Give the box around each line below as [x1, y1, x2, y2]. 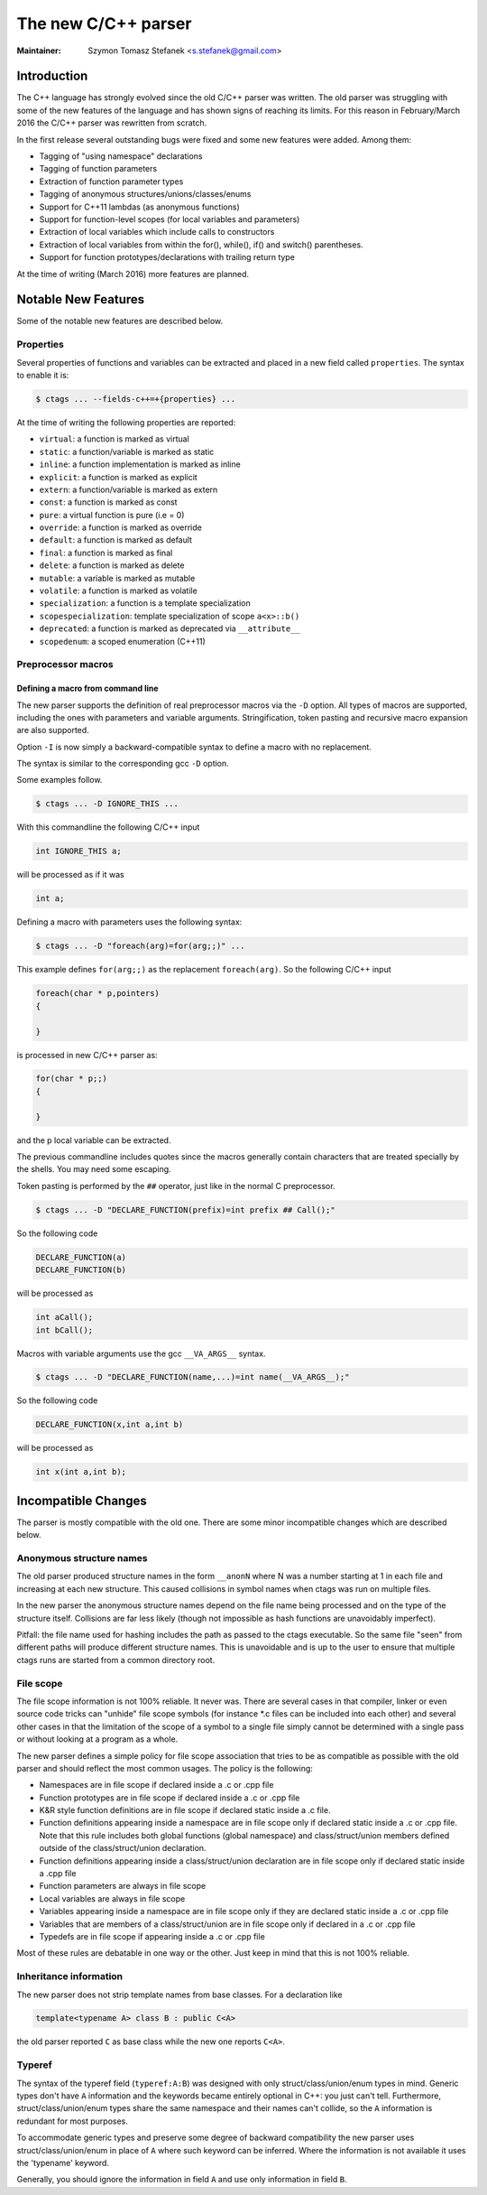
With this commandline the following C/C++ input [16, 822, 200, 832]
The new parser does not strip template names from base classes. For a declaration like [16, 1989, 343, 2000]
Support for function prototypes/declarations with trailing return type [39, 252, 295, 263]
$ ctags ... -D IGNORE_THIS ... [35, 799, 179, 809]
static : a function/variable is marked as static [39, 446, 215, 457]
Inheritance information [16, 1970, 124, 1983]
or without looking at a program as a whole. [16, 1734, 179, 1744]
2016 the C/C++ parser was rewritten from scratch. [16, 117, 207, 128]
